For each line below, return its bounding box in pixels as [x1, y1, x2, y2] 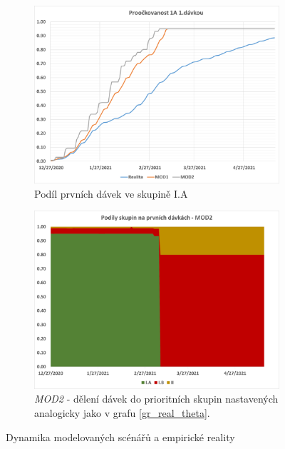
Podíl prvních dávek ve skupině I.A [34, 186, 188, 201]
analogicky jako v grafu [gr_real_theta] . [34, 405, 210, 420]
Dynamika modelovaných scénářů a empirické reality [6, 429, 235, 444]
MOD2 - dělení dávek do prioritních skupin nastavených [34, 391, 279, 406]
